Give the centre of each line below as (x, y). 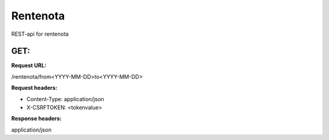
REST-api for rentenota (40, 34)
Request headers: (34, 88)
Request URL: (29, 65)
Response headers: (37, 119)
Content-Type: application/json (65, 99)
